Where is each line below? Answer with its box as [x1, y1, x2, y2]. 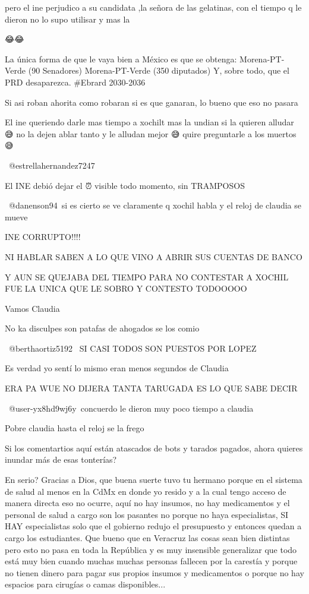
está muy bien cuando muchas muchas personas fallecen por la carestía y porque [5, 555, 298, 567]
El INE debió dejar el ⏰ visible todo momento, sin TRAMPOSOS [5, 179, 245, 191]
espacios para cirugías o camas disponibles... [5, 578, 166, 590]
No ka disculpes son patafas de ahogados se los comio [5, 322, 200, 334]
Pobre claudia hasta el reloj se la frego [5, 422, 144, 434]
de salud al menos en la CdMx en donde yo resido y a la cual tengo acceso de [5, 485, 286, 497]
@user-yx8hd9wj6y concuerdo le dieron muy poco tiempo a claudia [8, 402, 254, 414]
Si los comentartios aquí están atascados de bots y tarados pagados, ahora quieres [5, 441, 303, 454]
